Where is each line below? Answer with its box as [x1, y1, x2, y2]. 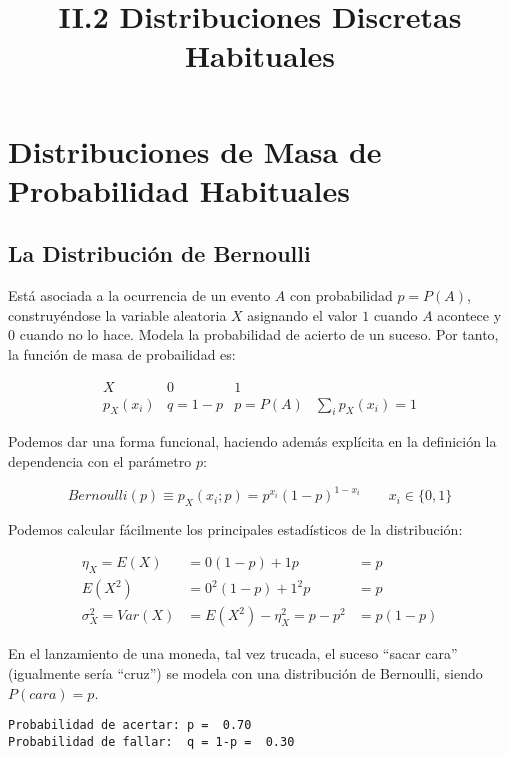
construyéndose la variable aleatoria [8, 304, 227, 325]
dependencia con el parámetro [8, 450, 192, 471]
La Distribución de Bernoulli [8, 238, 311, 269]
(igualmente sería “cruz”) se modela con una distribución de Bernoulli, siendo [8, 662, 483, 683]
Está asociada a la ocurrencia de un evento [8, 285, 271, 306]
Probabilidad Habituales [8, 169, 350, 210]
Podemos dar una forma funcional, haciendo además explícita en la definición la [8, 431, 497, 452]
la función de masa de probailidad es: [8, 343, 236, 364]
